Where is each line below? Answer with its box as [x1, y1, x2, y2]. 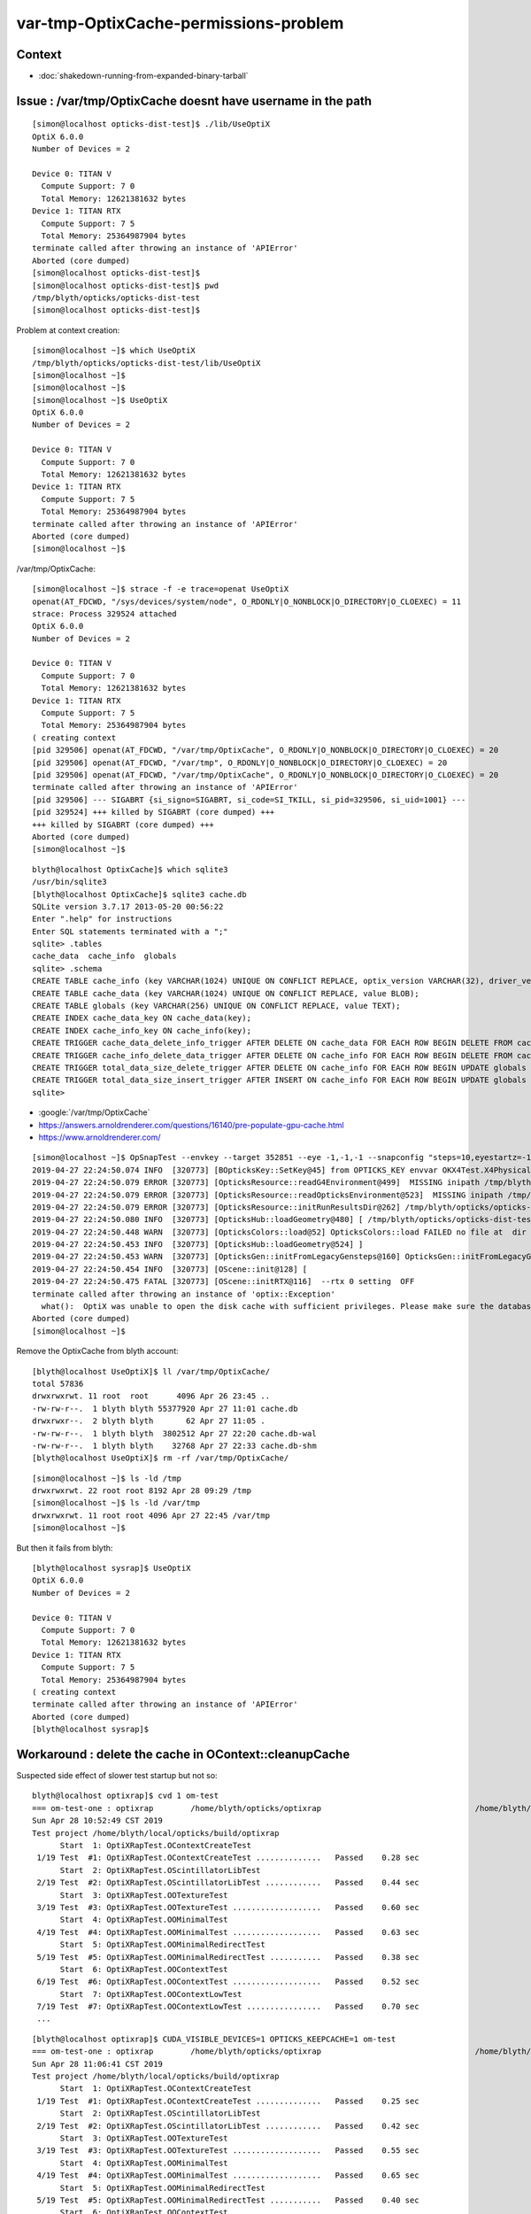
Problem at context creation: [16, 324, 120, 336]
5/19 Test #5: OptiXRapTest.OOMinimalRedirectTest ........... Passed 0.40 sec [36, 2195, 419, 2205]
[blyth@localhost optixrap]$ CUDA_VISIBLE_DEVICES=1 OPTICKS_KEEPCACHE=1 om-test [32, 2033, 396, 2044]
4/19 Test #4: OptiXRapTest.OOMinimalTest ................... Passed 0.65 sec [36, 2171, 419, 2180]
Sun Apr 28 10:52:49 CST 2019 [32, 1815, 164, 1826]
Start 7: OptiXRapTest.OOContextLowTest [59, 1989, 242, 1999]
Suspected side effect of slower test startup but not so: [16, 1770, 218, 1781]
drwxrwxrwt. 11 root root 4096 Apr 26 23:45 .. [32, 1391, 270, 1401]
